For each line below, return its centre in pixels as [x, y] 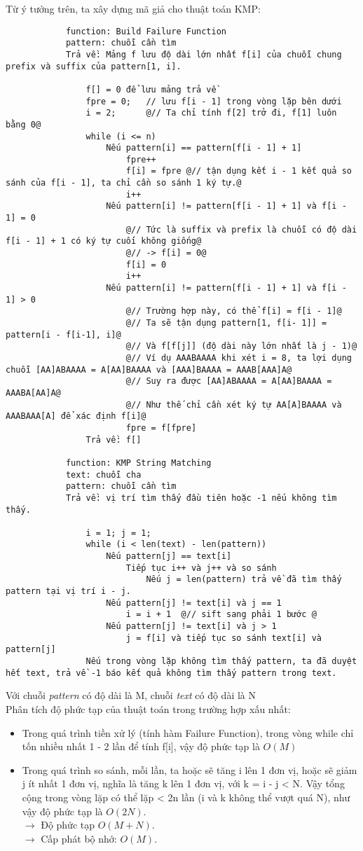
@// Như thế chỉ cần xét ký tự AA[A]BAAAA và [234, 404]
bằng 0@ [23, 124]
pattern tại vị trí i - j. [68, 591]
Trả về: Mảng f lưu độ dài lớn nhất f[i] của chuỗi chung [204, 54]
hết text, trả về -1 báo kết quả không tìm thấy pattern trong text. [171, 673]
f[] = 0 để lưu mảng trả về [151, 89]
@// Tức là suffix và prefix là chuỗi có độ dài [241, 229]
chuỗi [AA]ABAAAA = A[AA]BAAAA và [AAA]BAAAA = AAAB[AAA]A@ [149, 369]
